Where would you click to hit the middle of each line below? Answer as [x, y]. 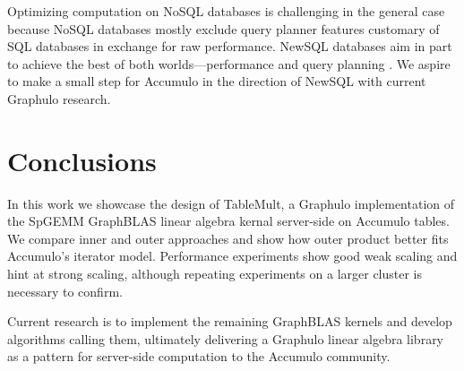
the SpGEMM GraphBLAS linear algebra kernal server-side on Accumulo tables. [228, 221]
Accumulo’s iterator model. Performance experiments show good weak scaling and [232, 256]
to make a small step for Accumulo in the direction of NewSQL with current [217, 81]
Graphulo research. [59, 98]
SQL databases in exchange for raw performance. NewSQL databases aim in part [230, 46]
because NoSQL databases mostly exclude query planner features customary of [223, 28]
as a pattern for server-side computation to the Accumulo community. [199, 356]
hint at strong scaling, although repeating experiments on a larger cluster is [215, 274]
